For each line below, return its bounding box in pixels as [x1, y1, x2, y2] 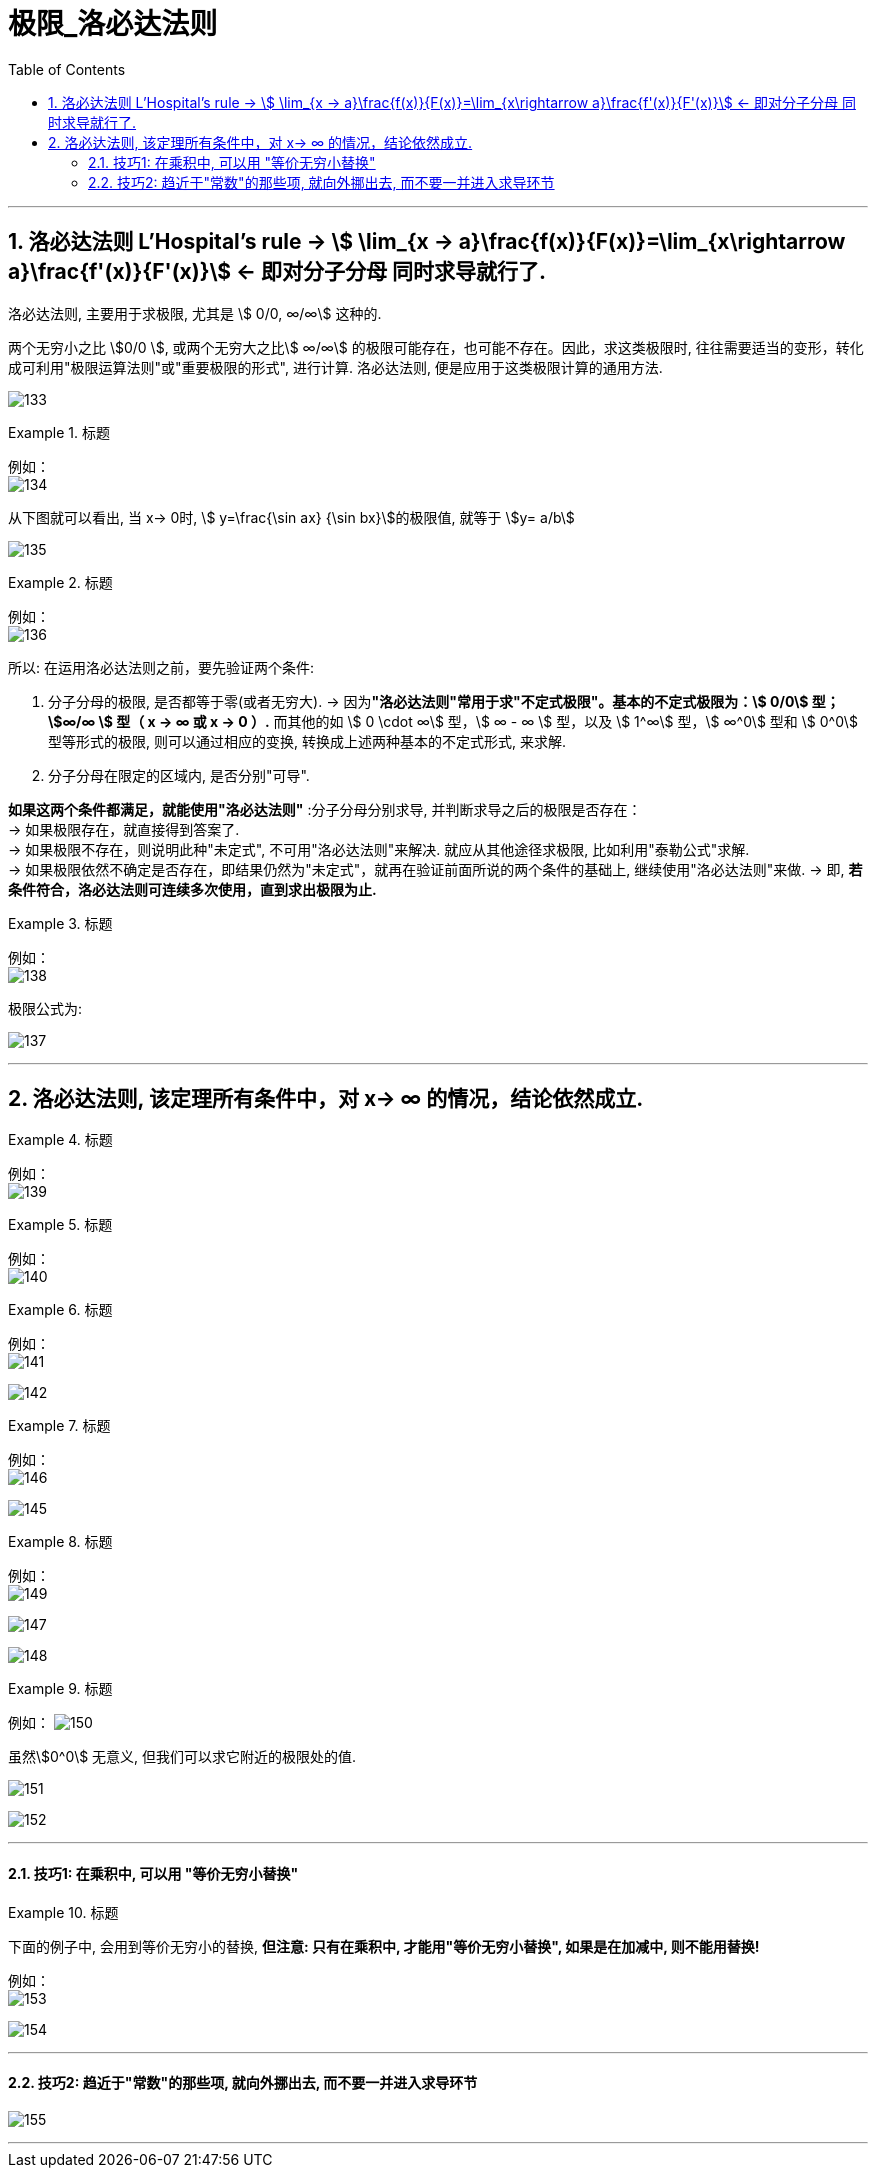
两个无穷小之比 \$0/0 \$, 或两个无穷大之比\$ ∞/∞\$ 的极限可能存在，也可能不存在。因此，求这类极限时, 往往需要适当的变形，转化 [8, 338, 864, 356]
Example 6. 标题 [8, 1301, 113, 1319]
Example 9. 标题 [8, 1680, 113, 1698]
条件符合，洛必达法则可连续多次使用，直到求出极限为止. [8, 880, 377, 898]
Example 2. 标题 [8, 573, 113, 591]
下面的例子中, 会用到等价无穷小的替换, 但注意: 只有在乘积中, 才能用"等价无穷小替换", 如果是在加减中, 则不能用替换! [8, 1937, 760, 1955]
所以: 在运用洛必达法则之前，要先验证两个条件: [8, 658, 315, 676]
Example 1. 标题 [8, 423, 110, 441]
